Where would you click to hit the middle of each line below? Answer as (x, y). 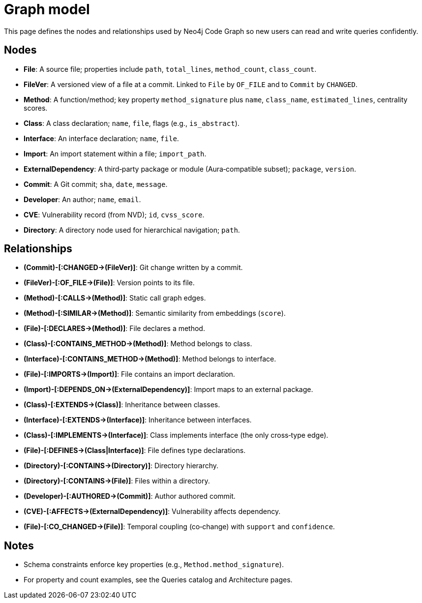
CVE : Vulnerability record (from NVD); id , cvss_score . (114, 214)
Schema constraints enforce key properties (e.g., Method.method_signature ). (154, 565)
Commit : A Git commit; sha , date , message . (96, 184)
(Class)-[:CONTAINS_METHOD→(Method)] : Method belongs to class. (138, 344)
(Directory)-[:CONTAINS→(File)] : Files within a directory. (117, 481)
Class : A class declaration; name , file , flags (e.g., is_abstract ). (132, 123)
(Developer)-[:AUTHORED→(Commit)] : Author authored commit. (130, 496)
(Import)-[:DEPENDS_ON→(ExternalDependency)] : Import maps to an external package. (168, 390)
